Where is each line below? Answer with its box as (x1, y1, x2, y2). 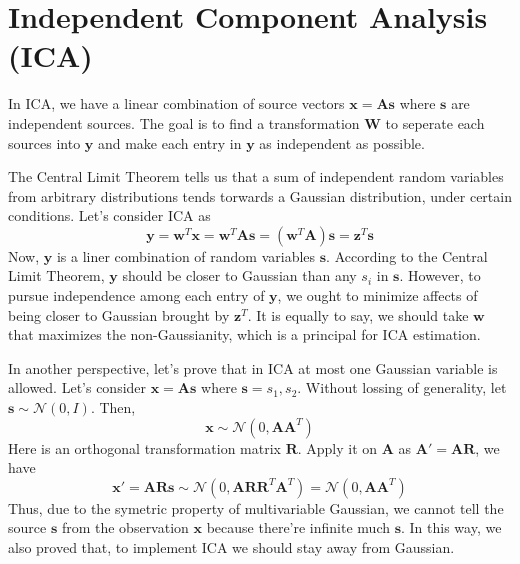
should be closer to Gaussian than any (122, 265, 357, 286)
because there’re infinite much (206, 517, 390, 538)
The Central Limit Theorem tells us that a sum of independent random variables (8, 166, 504, 187)
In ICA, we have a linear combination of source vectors (8, 93, 345, 114)
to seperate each (385, 112, 485, 133)
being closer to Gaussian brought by (8, 304, 230, 325)
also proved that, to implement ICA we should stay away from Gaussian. (8, 537, 455, 557)
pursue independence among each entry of (8, 285, 265, 306)
